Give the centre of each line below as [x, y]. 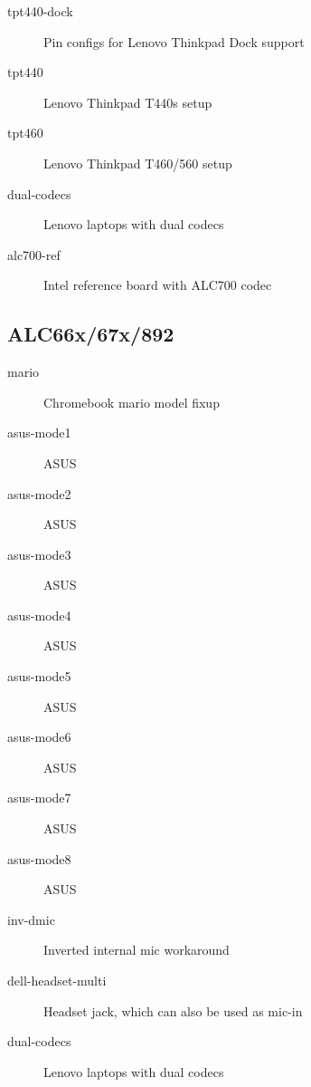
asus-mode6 [39, 737]
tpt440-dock [40, 11]
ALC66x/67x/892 [91, 334]
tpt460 [25, 133]
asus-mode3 [39, 554]
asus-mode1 [39, 433]
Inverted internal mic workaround [137, 950]
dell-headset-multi [57, 981]
